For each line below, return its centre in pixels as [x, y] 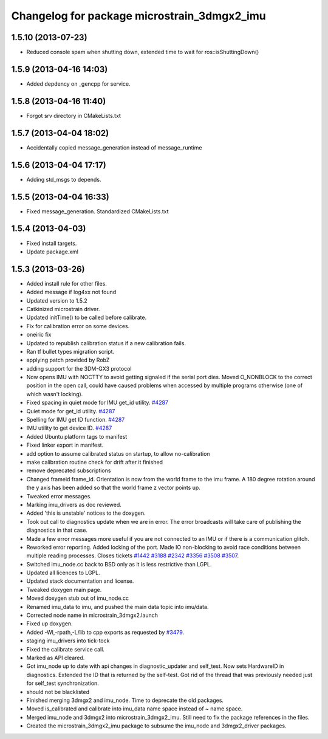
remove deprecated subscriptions [69, 470]
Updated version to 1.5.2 [57, 300]
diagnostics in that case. [57, 530]
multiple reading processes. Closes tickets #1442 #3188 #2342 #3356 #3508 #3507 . [133, 555]
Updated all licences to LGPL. [63, 573]
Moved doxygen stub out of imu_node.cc [78, 598]
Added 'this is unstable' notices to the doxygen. [86, 513]
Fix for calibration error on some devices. [78, 326]
